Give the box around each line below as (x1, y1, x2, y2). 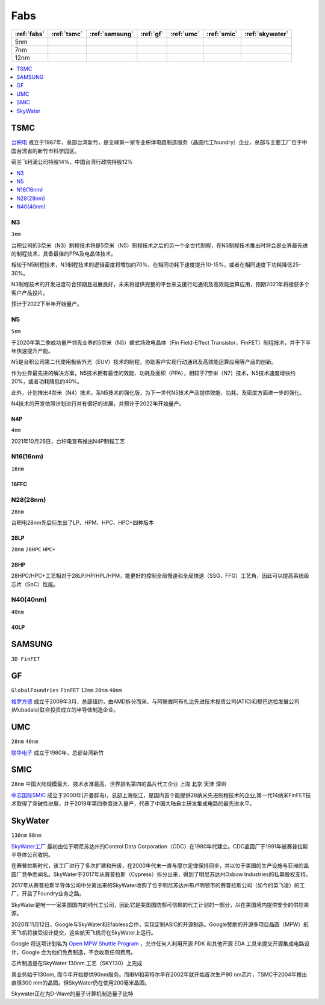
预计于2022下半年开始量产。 (11, 300, 82, 307)
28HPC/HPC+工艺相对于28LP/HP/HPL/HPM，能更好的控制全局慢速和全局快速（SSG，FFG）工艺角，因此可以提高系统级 (11, 572, 309, 580)
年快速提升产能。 (11, 347, 54, 354)
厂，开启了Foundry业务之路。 (11, 890, 85, 897)
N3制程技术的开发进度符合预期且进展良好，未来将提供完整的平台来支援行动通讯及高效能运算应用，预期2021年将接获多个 (11, 281, 310, 288)
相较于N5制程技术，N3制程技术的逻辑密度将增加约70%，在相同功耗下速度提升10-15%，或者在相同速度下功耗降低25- (11, 261, 302, 268)
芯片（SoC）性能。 (11, 580, 59, 587)
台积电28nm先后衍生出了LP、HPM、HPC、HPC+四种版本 (11, 519, 154, 527)
